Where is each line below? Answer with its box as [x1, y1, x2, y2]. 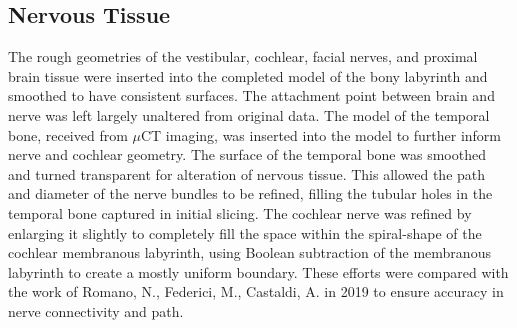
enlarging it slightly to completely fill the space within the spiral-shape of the [8, 222, 482, 243]
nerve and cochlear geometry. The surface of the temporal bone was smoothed [8, 144, 486, 165]
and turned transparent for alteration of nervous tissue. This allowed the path [8, 163, 486, 184]
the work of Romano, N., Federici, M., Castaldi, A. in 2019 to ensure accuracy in [8, 281, 504, 302]
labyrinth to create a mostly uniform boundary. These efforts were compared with [8, 261, 509, 282]
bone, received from [8, 124, 128, 145]
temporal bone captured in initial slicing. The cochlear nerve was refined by [8, 202, 472, 223]
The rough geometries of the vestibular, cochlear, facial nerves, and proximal [8, 46, 478, 67]
